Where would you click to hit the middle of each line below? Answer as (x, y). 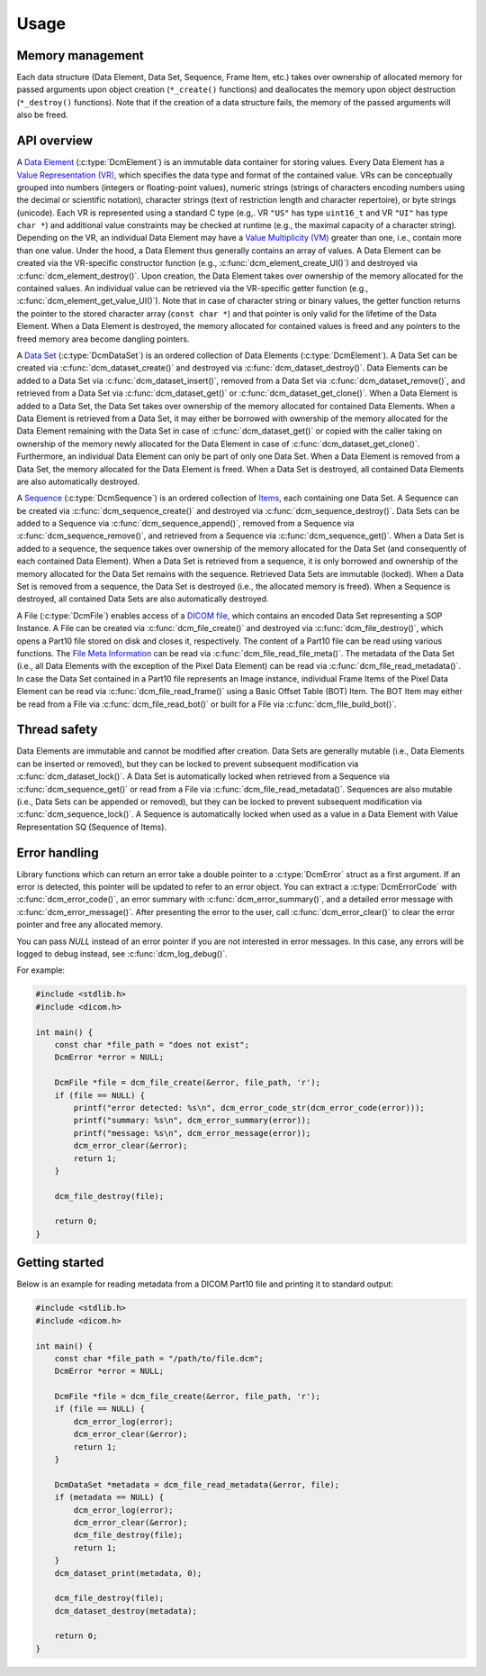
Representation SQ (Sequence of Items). (91, 827)
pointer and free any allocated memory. (90, 925)
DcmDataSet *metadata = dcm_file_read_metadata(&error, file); (197, 1484)
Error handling (58, 852)
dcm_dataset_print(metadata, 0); (128, 1573)
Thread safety (57, 730)
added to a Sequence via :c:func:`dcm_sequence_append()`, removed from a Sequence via (185, 524)
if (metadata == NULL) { (109, 1497)
